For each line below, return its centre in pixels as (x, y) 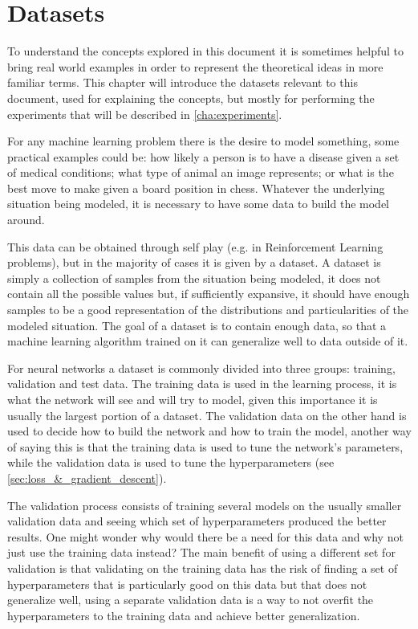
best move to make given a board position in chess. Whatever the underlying (196, 188)
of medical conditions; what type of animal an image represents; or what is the (201, 172)
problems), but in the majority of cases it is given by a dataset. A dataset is (194, 262)
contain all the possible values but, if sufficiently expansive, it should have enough (209, 294)
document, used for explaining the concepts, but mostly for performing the (191, 98)
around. (26, 220)
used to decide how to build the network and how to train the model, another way (209, 431)
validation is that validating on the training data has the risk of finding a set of (203, 568)
